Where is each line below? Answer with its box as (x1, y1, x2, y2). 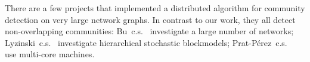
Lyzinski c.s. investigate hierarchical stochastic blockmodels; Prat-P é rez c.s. (5, 36, 287, 48)
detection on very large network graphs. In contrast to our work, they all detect (5, 13, 296, 25)
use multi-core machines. (5, 48, 95, 60)
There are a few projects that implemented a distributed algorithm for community (5, 2, 305, 14)
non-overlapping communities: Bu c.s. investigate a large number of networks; (5, 25, 294, 37)
